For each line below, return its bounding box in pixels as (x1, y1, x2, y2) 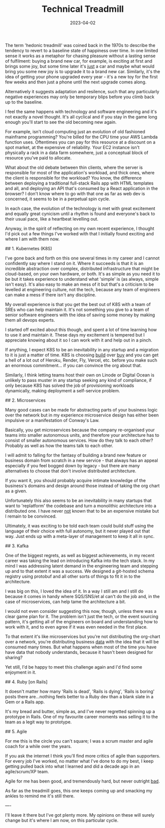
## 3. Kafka (5, 543, 29, 549)
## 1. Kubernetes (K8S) (5, 245, 53, 251)
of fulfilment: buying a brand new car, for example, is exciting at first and (5, 58, 153, 64)
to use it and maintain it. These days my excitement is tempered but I (5, 332, 145, 338)
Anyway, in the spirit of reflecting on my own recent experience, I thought (5, 226, 155, 231)
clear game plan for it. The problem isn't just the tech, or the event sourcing (5, 613, 159, 619)
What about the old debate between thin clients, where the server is (5, 164, 143, 170)
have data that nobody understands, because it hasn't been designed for (5, 649, 153, 655)
